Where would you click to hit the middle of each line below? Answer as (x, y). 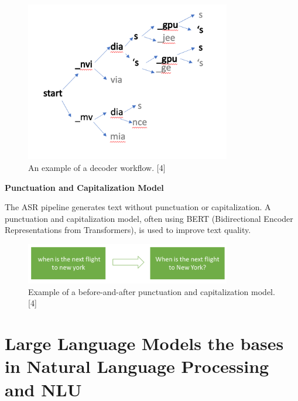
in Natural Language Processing (137, 366)
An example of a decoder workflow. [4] (97, 168)
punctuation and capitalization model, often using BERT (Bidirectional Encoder (149, 218)
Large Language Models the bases (144, 343)
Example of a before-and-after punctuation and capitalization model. (152, 291)
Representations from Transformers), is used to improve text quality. (128, 230)
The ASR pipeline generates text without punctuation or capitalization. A (138, 207)
